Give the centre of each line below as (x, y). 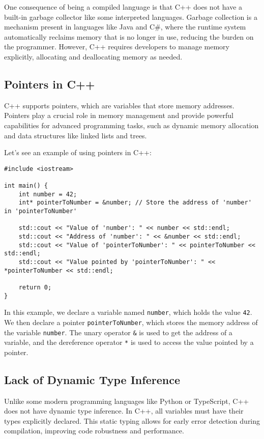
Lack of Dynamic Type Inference (92, 379)
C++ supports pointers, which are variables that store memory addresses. (119, 105)
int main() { (26, 186)
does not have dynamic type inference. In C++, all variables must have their (124, 411)
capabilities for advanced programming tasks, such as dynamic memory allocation (131, 125)
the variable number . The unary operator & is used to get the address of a (118, 332)
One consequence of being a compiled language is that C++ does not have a (123, 7)
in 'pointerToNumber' (41, 211)
